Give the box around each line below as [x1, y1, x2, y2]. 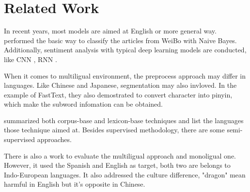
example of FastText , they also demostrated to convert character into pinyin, [4, 89, 233, 99]
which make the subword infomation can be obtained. [4, 99, 163, 109]
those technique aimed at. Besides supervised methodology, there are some [4, 125, 225, 135]
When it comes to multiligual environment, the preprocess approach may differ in [4, 70, 246, 80]
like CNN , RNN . [4, 54, 57, 64]
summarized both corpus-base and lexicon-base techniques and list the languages [4, 115, 244, 125]
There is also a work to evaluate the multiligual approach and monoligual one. [4, 150, 236, 160]
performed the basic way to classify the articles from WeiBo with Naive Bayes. [4, 35, 237, 45]
